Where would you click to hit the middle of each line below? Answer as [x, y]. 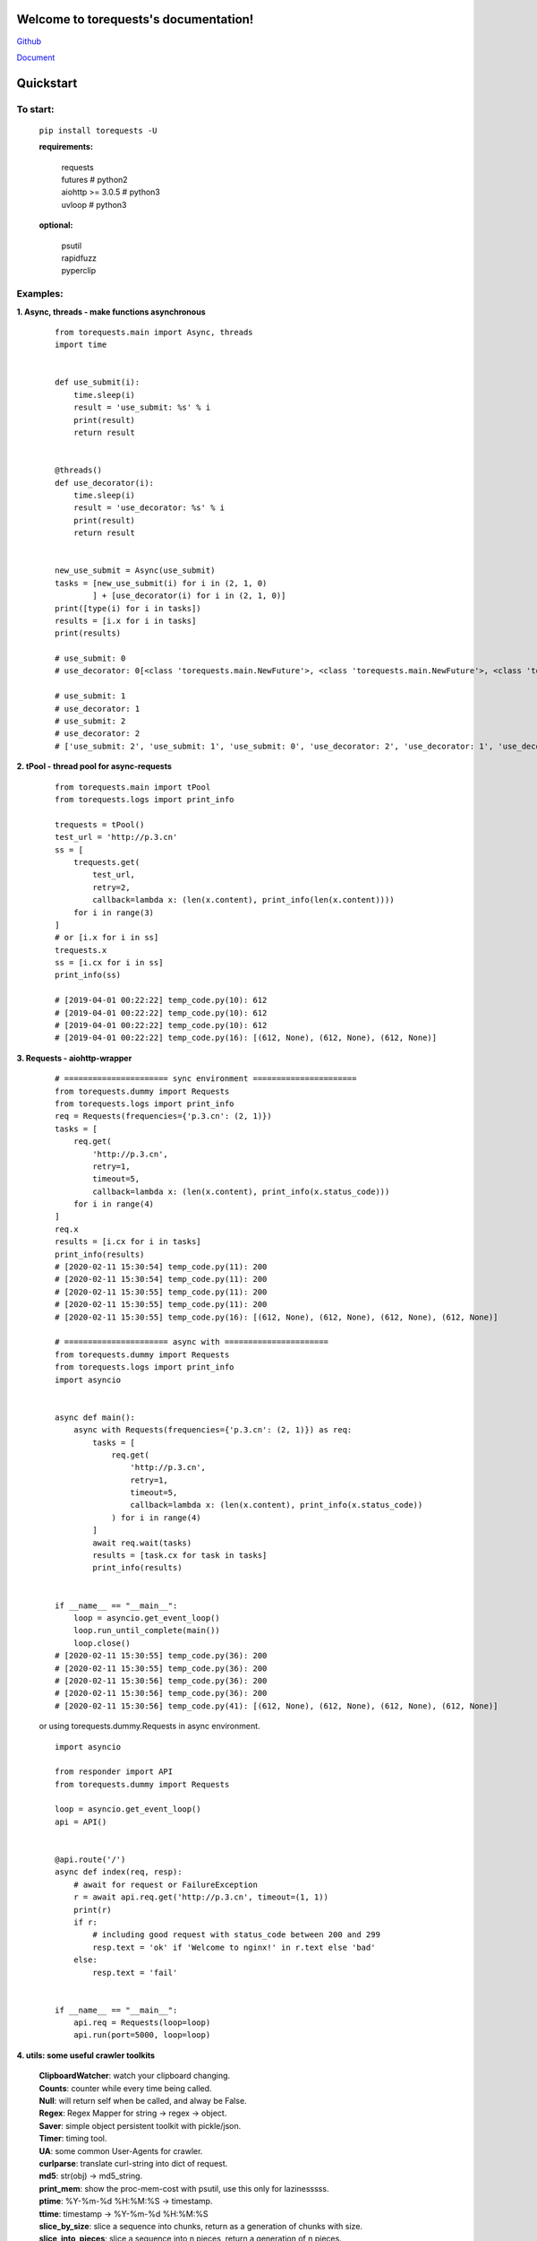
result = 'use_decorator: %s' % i [149, 508]
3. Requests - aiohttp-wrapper [74, 1058]
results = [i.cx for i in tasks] [128, 1242]
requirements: [66, 147]
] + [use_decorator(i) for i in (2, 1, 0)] [189, 596]
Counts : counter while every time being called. [125, 2088]
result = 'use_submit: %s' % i [142, 407]
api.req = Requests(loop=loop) [142, 2023]
